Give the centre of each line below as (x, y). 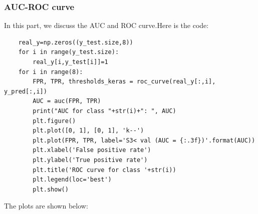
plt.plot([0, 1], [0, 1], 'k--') (88, 131)
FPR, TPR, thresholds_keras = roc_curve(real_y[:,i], (124, 82)
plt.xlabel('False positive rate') (92, 150)
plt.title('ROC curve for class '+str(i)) (104, 170)
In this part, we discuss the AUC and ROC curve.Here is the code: (106, 25)
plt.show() (51, 189)
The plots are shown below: (46, 206)
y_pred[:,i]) (26, 91)
